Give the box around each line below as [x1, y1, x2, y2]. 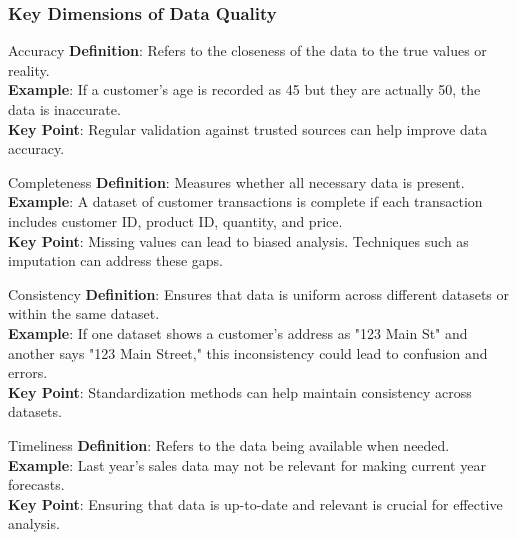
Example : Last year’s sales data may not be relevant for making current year [8, 454, 486, 475]
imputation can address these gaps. [8, 250, 224, 271]
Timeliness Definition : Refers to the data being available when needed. [8, 434, 450, 455]
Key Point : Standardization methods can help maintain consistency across [8, 381, 472, 402]
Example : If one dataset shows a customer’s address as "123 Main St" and [8, 322, 468, 343]
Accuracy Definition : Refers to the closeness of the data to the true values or [8, 40, 487, 61]
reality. [8, 59, 50, 80]
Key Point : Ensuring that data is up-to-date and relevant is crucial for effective [8, 493, 503, 514]
